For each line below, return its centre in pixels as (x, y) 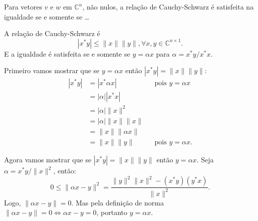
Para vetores (23, 7)
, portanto (112, 212)
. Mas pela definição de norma (117, 202)
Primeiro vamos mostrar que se (52, 70)
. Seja (205, 160)
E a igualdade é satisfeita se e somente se (67, 53)
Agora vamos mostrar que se (48, 160)
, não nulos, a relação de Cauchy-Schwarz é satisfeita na (168, 7)
